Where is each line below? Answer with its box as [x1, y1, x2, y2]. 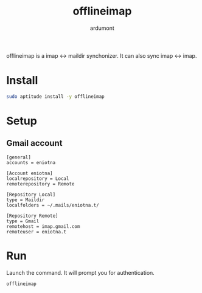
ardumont [90, 24, 114, 32]
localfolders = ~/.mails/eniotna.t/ [6, 202, 99, 208]
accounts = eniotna [6, 159, 56, 165]
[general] [6, 154, 32, 160]
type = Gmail [6, 218, 40, 224]
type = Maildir [6, 196, 45, 203]
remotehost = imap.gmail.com [6, 223, 80, 229]
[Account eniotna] [6, 170, 53, 176]
